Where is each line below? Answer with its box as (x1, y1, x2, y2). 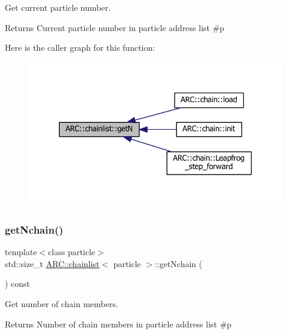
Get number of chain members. (5, 297, 118, 310)
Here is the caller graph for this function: (5, 41, 155, 54)
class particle (48, 246, 96, 258)
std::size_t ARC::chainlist (5, 257, 100, 269)
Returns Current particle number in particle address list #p (5, 21, 225, 33)
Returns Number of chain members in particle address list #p (5, 317, 232, 330)
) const (5, 277, 30, 290)
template (5, 246, 37, 258)
